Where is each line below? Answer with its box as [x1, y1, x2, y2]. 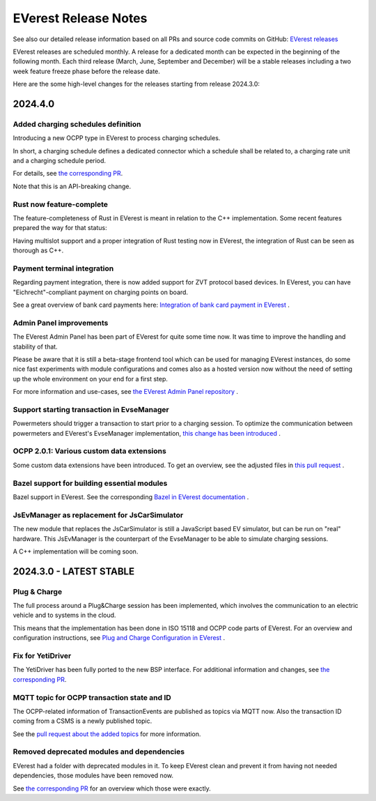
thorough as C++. [13, 246, 64, 254]
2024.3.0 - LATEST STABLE [13, 565, 135, 577]
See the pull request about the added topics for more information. [13, 729, 201, 738]
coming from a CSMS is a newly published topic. [13, 717, 152, 725]
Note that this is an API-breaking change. [13, 182, 132, 190]
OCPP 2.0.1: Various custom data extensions [13, 446, 166, 456]
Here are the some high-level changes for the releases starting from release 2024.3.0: [13, 80, 260, 89]
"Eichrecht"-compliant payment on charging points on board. [13, 288, 188, 296]
